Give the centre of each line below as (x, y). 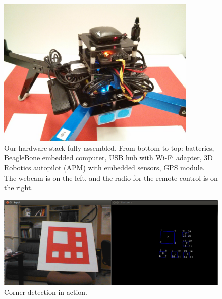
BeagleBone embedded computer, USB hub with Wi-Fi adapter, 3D (109, 158)
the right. (19, 187)
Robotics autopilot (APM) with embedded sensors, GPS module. (104, 168)
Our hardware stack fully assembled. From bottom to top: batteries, (109, 147)
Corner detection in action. (46, 292)
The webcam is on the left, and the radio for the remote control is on (111, 177)
